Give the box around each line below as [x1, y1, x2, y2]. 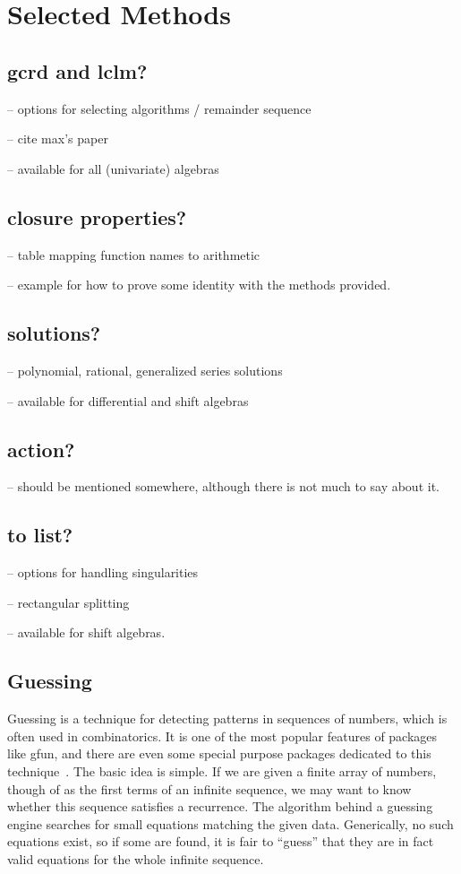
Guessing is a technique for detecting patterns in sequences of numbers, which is [7, 709, 448, 728]
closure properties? [7, 203, 187, 230]
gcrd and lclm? [7, 56, 148, 84]
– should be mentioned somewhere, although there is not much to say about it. [7, 477, 440, 496]
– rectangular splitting [7, 593, 130, 611]
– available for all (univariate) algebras [7, 159, 219, 177]
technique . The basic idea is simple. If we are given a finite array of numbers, [7, 761, 437, 780]
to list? [7, 521, 73, 549]
